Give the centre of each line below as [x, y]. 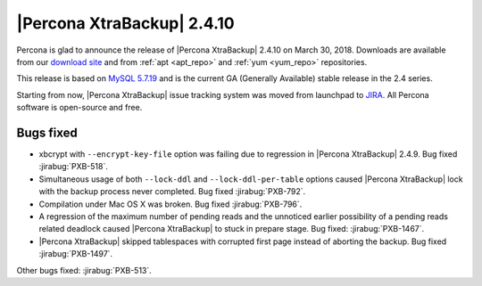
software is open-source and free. [79, 108]
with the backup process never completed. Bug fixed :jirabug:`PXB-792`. [172, 192]
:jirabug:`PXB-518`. [74, 167]
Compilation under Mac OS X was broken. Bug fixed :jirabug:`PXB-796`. [170, 204]
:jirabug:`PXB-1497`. [76, 254]
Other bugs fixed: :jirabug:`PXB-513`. [84, 270]
